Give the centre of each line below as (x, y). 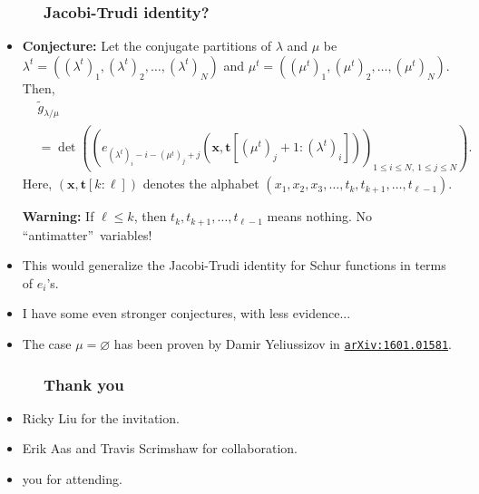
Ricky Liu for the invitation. (101, 417)
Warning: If (58, 216)
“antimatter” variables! (87, 234)
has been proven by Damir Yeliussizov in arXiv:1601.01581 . (283, 343)
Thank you (84, 384)
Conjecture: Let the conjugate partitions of (147, 46)
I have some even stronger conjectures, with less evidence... (186, 313)
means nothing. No (320, 216)
